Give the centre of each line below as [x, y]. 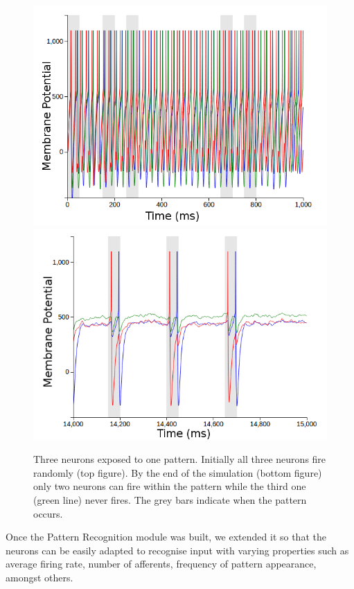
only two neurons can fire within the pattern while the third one [170, 486]
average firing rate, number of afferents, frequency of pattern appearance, [161, 564]
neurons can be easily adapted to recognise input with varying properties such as [177, 550]
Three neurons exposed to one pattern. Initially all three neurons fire [180, 459]
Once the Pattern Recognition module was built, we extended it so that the [166, 537]
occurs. [48, 513]
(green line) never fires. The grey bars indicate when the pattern [170, 500]
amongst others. [39, 577]
